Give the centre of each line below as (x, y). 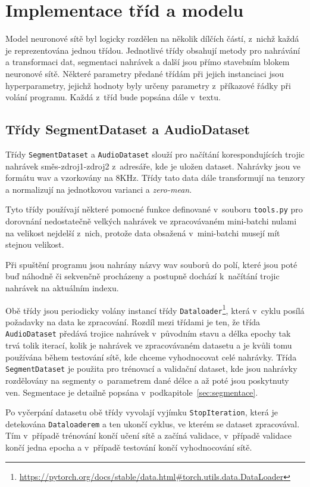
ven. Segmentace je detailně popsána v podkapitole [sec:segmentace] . (132, 392)
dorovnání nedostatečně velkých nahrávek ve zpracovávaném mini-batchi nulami (151, 221)
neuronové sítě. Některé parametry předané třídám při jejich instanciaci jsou (145, 73)
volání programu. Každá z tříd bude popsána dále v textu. (113, 97)
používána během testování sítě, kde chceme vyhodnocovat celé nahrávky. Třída (151, 357)
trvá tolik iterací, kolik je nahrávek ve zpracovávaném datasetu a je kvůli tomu (149, 345)
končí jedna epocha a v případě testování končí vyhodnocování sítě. (129, 447)
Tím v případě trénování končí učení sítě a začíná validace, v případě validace (148, 435)
